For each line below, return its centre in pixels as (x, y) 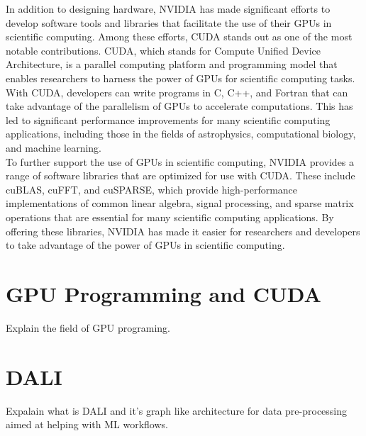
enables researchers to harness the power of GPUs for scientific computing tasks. (181, 78)
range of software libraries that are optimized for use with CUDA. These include (181, 175)
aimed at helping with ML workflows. (87, 424)
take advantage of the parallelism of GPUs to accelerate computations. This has (179, 106)
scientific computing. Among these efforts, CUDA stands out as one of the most (179, 37)
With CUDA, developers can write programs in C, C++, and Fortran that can (177, 92)
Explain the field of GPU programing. (88, 327)
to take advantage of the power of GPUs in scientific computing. (145, 245)
